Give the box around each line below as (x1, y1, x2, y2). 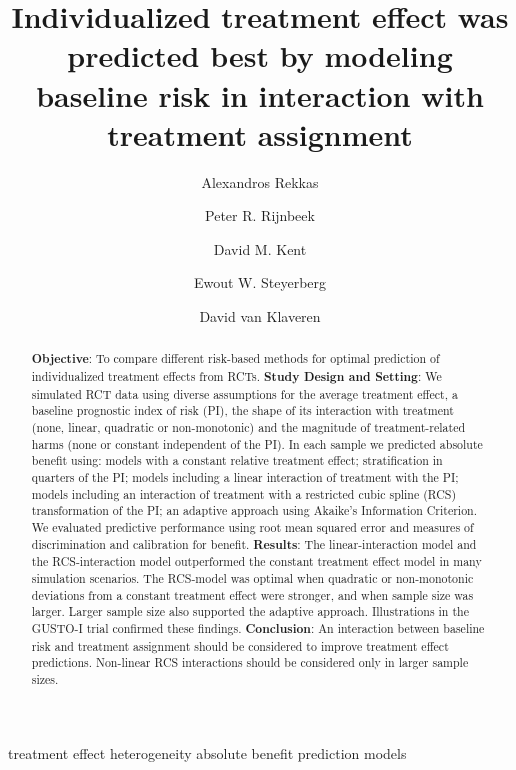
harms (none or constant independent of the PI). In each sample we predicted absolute (31, 435, 483, 452)
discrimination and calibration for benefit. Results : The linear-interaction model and (31, 535, 477, 553)
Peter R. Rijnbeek (205, 205, 315, 226)
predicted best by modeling (67, 35, 453, 76)
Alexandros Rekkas (201, 171, 319, 192)
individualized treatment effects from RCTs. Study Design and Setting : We (31, 368, 442, 386)
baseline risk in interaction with (36, 74, 484, 115)
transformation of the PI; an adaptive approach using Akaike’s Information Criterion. (31, 502, 477, 519)
